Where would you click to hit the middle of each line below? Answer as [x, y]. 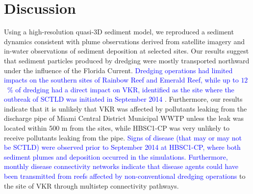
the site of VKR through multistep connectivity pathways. [91, 185]
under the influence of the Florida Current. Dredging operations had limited [118, 70]
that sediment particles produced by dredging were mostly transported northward [127, 60]
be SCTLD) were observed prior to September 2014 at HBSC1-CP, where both [122, 147]
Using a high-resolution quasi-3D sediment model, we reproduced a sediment [119, 32]
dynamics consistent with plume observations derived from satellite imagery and [124, 41]
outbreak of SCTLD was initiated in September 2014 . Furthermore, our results [123, 99]
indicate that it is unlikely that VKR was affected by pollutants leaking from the [126, 108]
